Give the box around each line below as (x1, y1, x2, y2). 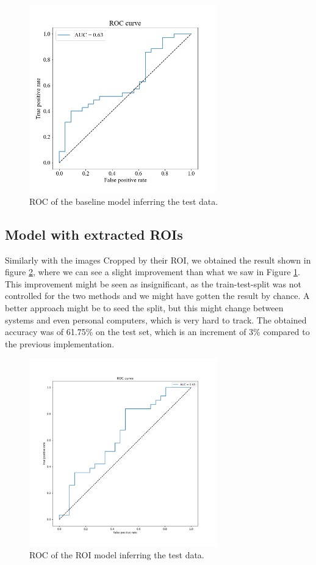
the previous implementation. (5, 337, 115, 350)
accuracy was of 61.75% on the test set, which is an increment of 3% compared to (5, 325, 310, 338)
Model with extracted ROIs (5, 224, 183, 243)
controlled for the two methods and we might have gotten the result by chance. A (5, 289, 310, 302)
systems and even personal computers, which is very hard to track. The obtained (5, 313, 307, 326)
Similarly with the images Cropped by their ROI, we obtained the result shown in (5, 253, 311, 266)
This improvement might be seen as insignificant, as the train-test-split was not (5, 277, 301, 290)
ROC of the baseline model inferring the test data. (29, 194, 218, 207)
